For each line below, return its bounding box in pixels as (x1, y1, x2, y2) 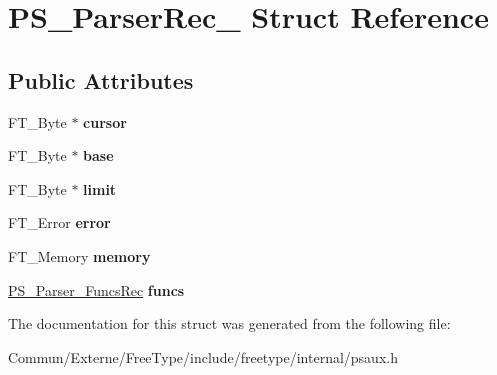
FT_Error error (8, 212, 111, 233)
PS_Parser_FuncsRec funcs (8, 279, 185, 300)
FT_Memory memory (8, 245, 151, 266)
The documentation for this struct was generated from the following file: (8, 313, 451, 334)
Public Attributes (8, 64, 194, 95)
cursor (83, 111, 127, 132)
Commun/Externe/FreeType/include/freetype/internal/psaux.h (8, 346, 398, 367)
